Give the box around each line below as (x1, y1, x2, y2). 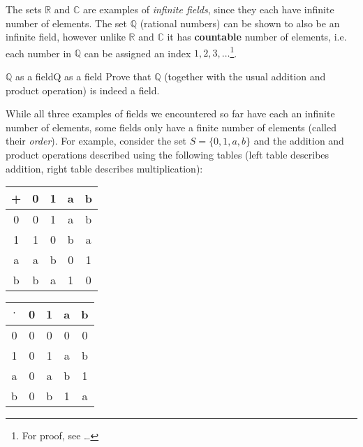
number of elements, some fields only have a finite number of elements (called (6, 119, 336, 134)
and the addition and (253, 133, 344, 148)
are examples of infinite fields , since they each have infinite (83, 2, 334, 16)
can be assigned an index (84, 45, 191, 60)
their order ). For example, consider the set (6, 133, 187, 148)
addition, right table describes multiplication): (6, 161, 203, 175)
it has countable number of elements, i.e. (167, 29, 347, 44)
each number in (6, 45, 72, 60)
